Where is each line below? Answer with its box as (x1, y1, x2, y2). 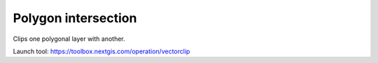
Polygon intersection (13, 10, 137, 26)
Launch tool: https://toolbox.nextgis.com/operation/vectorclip (13, 47, 190, 55)
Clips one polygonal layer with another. (13, 35, 125, 43)
